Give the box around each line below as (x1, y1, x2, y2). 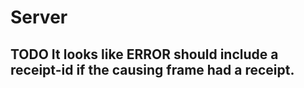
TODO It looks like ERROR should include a (10, 46, 279, 63)
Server (10, 6, 68, 29)
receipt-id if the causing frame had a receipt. (10, 61, 295, 78)
